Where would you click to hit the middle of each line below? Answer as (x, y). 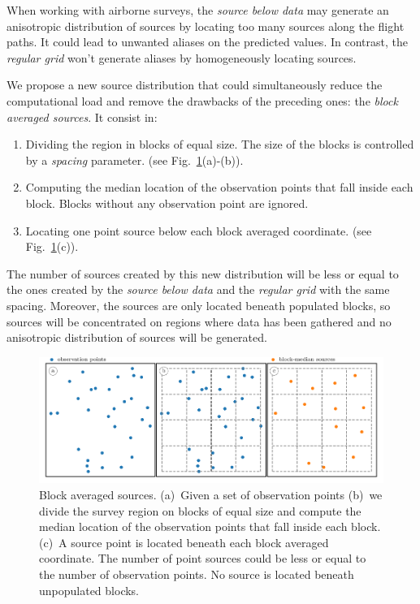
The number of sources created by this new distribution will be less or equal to (203, 273)
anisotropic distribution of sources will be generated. (137, 337)
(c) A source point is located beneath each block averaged (184, 542)
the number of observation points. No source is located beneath (197, 574)
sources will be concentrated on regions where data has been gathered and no (199, 321)
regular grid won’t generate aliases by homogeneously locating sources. (182, 57)
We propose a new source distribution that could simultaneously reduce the (195, 85)
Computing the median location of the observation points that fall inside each (219, 187)
